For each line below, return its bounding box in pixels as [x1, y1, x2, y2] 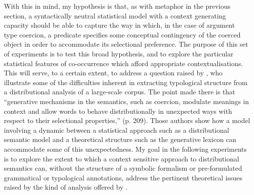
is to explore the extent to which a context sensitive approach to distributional [4, 153, 239, 163]
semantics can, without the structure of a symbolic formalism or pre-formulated [4, 163, 242, 173]
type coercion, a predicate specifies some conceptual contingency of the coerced [4, 29, 241, 39]
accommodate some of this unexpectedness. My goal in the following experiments [4, 143, 247, 154]
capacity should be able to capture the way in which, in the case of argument [4, 20, 235, 30]
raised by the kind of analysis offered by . [4, 182, 128, 192]
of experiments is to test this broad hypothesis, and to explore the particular [4, 48, 233, 58]
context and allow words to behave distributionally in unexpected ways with [4, 106, 232, 116]
